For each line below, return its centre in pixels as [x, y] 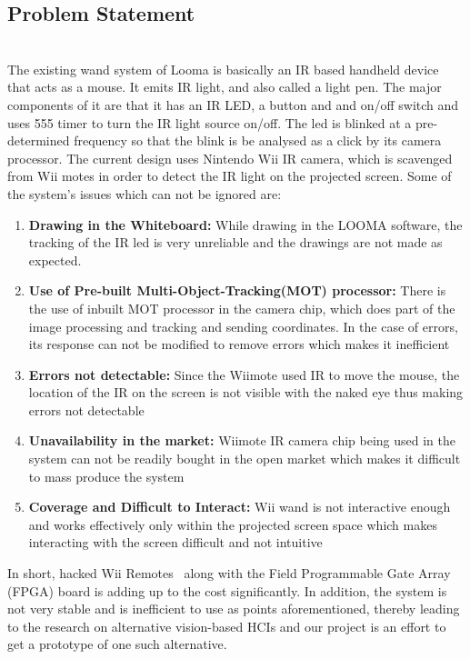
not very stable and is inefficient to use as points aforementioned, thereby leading [234, 609]
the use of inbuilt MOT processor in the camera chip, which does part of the [242, 308]
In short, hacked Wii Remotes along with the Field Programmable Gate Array [229, 573]
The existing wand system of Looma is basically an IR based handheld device [223, 69]
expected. [55, 260]
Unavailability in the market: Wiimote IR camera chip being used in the [242, 440]
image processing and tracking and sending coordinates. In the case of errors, [243, 326]
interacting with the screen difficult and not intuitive [175, 542]
